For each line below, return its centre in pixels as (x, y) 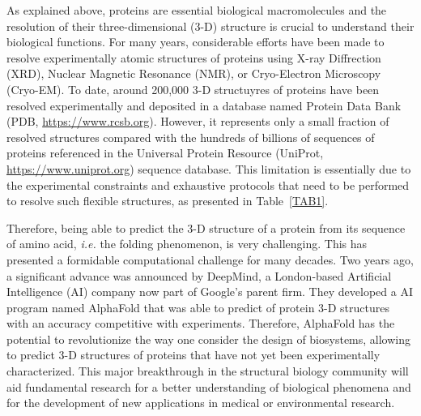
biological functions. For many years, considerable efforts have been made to (196, 42)
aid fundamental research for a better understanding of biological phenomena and (209, 386)
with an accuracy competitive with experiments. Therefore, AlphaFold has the (201, 323)
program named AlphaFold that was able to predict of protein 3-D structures (198, 307)
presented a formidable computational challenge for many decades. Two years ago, (210, 259)
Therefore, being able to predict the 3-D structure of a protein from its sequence (206, 227)
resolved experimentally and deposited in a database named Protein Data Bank (204, 105)
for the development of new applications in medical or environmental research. (201, 403)
